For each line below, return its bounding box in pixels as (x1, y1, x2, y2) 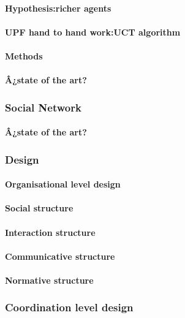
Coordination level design (5, 300, 134, 315)
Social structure (5, 202, 74, 214)
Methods (5, 49, 43, 62)
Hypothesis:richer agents (5, 1, 111, 14)
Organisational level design (5, 178, 121, 191)
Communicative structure (5, 249, 115, 262)
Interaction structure (5, 225, 96, 238)
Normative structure (5, 273, 94, 286)
